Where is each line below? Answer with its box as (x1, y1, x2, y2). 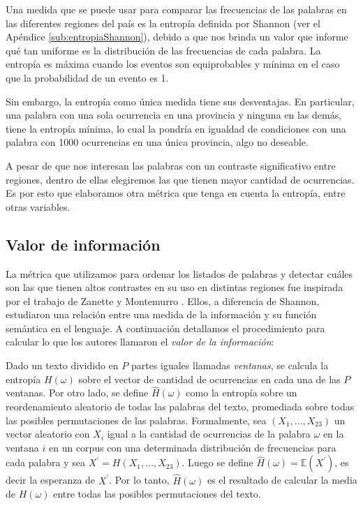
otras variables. (6, 199, 71, 214)
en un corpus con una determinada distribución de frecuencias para (49, 440, 336, 454)
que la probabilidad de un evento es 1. (6, 70, 169, 84)
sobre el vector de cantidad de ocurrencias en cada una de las (78, 371, 341, 386)
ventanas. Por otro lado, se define (6, 385, 149, 400)
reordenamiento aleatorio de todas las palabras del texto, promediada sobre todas (6, 399, 355, 414)
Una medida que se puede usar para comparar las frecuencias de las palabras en (6, 2, 347, 16)
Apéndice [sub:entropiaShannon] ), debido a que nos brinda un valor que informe (6, 29, 348, 44)
